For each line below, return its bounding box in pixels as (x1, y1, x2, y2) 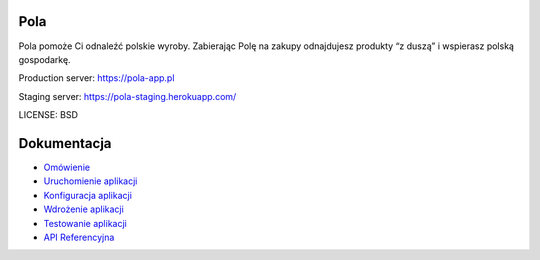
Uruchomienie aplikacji (43, 175, 138, 187)
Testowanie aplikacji (43, 217, 127, 229)
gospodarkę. (18, 53, 71, 65)
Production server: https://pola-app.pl (18, 72, 175, 84)
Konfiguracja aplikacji (43, 189, 132, 201)
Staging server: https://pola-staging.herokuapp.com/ (18, 90, 237, 102)
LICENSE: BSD (18, 109, 79, 121)
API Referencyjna (43, 231, 115, 243)
